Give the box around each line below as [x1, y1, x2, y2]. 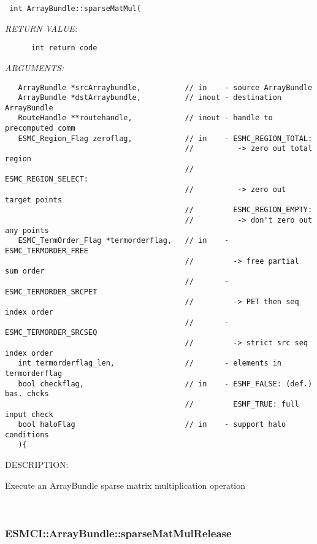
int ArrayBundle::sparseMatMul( [9, 4, 141, 13]
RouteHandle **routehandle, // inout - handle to [18, 113, 273, 123]
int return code [31, 44, 97, 53]
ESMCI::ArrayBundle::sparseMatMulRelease [5, 525, 232, 540]
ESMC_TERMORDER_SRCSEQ [5, 328, 97, 337]
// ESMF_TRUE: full [185, 399, 299, 408]
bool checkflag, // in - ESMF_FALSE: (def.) [18, 379, 313, 388]
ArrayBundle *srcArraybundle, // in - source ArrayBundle [18, 83, 313, 92]
